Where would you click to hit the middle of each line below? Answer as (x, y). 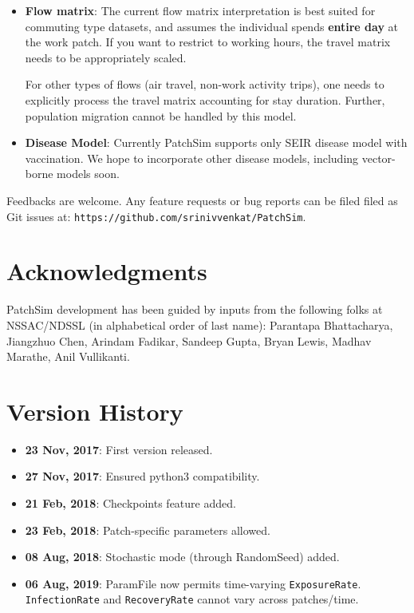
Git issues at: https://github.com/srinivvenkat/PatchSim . (156, 216)
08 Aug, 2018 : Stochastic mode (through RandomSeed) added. (182, 557)
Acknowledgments (107, 271)
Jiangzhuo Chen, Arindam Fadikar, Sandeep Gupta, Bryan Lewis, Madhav (189, 340)
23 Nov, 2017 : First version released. (119, 449)
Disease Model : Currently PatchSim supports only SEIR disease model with (216, 142)
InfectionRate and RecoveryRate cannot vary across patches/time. (192, 599)
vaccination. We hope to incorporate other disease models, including (192, 158)
